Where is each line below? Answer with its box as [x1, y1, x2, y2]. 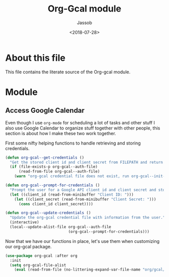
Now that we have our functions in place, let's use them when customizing [5, 238, 160, 244]
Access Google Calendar [5, 106, 84, 115]
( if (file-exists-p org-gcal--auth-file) [10, 164, 98, 170]
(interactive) [10, 220, 39, 225]
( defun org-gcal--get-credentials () [5, 155, 84, 160]
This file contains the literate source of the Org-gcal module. [5, 69, 131, 75]
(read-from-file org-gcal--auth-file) [18, 169, 100, 174]
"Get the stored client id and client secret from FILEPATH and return [10, 160, 163, 165]
